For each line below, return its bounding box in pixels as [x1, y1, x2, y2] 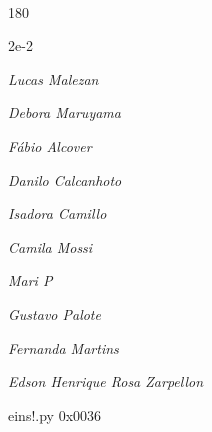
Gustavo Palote [8, 303, 101, 324]
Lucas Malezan [8, 68, 99, 89]
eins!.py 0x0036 [8, 404, 102, 425]
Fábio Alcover [8, 135, 92, 156]
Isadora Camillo [8, 203, 107, 224]
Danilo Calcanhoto [8, 169, 122, 190]
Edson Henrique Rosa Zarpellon [8, 371, 204, 392]
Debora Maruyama [8, 102, 121, 123]
